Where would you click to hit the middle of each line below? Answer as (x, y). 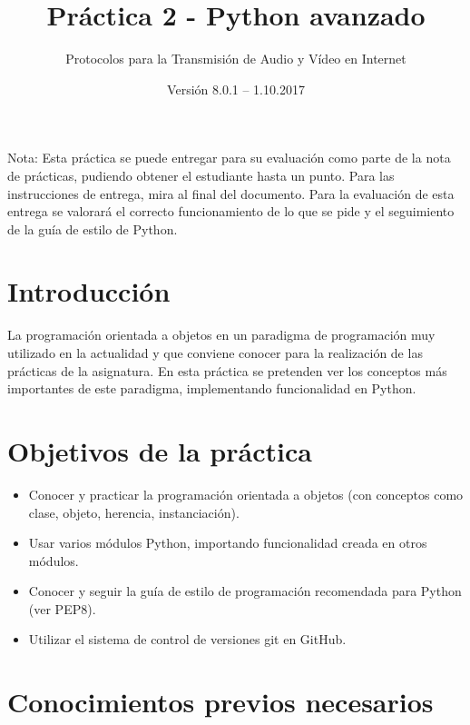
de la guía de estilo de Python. (93, 228)
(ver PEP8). (62, 608)
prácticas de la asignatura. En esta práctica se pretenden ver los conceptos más (227, 370)
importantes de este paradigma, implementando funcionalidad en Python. (212, 388)
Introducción (89, 291)
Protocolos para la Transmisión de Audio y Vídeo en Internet (236, 59)
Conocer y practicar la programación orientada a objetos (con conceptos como (246, 494)
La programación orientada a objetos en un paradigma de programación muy (221, 335)
